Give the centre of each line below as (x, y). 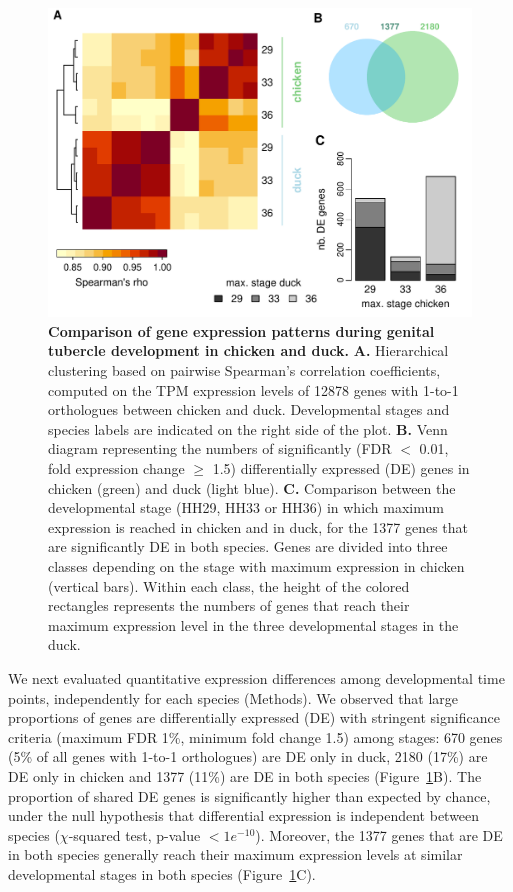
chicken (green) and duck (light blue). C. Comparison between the (252, 487)
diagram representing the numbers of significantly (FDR (220, 448)
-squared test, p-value (134, 834)
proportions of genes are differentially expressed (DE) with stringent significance (254, 717)
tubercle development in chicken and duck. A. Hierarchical (248, 350)
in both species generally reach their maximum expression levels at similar (235, 854)
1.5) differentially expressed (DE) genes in (341, 468)
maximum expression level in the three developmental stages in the (253, 624)
